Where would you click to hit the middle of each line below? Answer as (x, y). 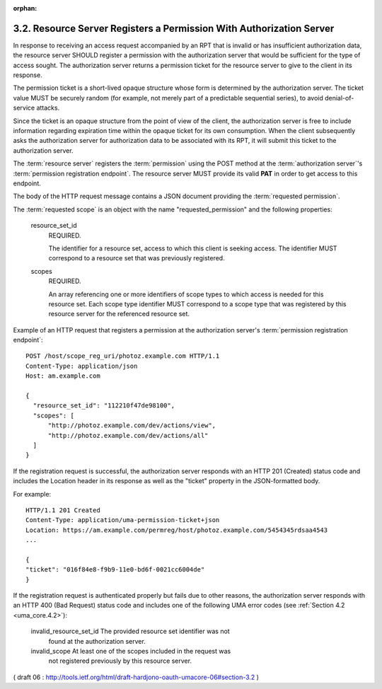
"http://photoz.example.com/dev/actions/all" (128, 435)
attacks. (48, 108)
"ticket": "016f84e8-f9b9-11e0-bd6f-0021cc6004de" (115, 570)
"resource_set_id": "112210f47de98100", (104, 406)
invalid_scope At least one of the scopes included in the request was (131, 651)
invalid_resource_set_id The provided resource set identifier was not (130, 631)
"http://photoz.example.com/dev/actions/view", (132, 425)
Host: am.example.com (63, 376)
